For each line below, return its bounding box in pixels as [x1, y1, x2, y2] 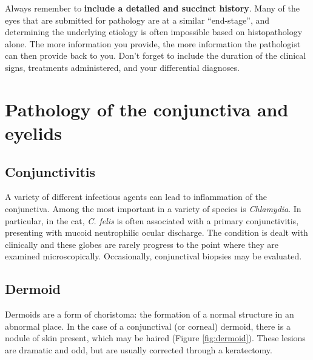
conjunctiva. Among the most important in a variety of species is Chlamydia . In [5, 202, 301, 215]
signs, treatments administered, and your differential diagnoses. [5, 61, 240, 73]
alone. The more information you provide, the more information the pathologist [5, 37, 301, 50]
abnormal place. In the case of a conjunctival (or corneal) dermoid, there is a [5, 319, 291, 332]
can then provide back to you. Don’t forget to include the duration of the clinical [5, 49, 306, 62]
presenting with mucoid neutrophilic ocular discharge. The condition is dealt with [5, 226, 308, 239]
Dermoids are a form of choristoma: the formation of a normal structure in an [5, 308, 294, 321]
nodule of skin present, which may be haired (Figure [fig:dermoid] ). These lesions [5, 332, 306, 344]
